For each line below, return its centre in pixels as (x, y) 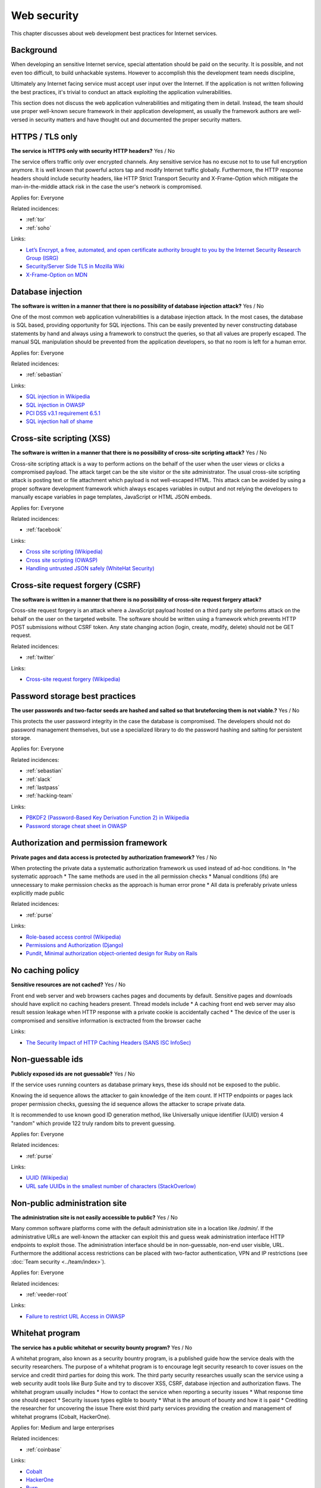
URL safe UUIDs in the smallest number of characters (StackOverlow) (111, 1186)
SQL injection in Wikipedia (58, 396)
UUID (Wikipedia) (47, 1178)
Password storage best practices (73, 696)
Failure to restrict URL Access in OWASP (75, 1316)
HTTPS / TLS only (44, 137)
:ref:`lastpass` (43, 787)
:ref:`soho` (39, 228)
